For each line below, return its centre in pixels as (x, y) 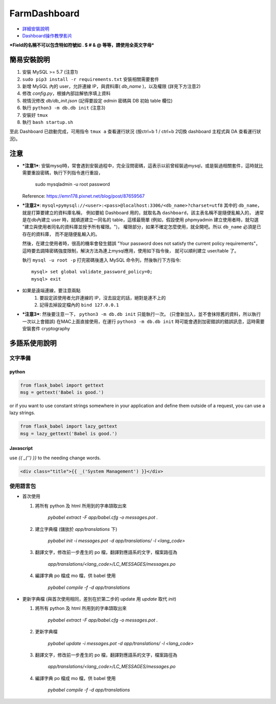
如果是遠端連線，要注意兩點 (51, 291)
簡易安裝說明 (30, 60)
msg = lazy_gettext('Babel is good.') (69, 433)
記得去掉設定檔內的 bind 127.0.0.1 (79, 305)
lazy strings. (22, 413)
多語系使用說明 (33, 343)
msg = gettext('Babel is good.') (62, 392)
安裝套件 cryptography (46, 329)
